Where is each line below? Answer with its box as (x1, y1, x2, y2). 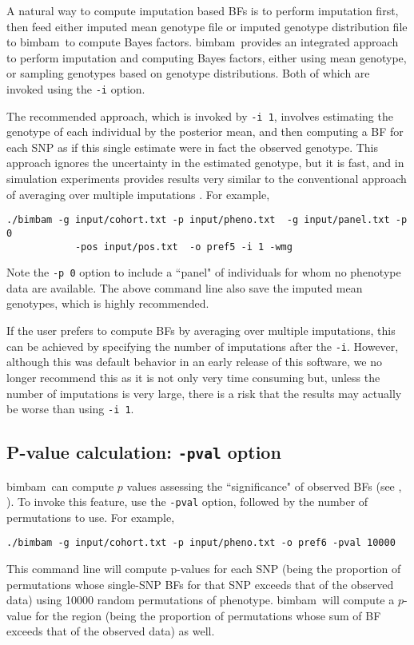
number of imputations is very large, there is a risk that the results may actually (6, 384, 402, 401)
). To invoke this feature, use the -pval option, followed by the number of (6, 493, 368, 510)
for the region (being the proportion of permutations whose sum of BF (35, 607, 381, 623)
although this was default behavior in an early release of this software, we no (6, 353, 382, 370)
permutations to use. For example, (6, 508, 175, 525)
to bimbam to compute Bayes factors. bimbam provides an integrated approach (6, 34, 399, 50)
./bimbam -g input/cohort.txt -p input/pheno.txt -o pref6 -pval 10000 (6, 537, 396, 549)
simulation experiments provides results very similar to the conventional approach (6, 170, 407, 187)
